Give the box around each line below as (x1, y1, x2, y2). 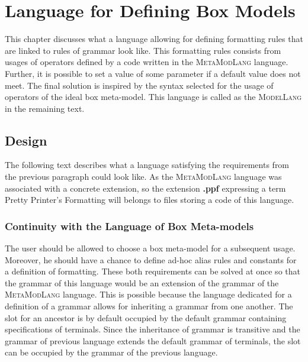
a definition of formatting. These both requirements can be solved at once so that (5, 265, 300, 277)
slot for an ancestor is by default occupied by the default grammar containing (5, 311, 287, 324)
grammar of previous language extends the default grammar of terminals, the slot (5, 334, 301, 347)
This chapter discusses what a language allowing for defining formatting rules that (5, 33, 303, 45)
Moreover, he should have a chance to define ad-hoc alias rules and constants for (5, 253, 297, 266)
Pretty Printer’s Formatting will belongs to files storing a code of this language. (5, 193, 294, 206)
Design (5, 131, 47, 149)
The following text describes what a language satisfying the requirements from (5, 159, 290, 171)
